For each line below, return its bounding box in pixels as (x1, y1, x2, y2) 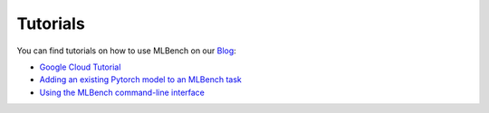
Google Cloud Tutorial (39, 61, 121, 72)
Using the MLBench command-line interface (39, 87, 206, 98)
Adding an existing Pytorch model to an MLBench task (39, 74, 242, 85)
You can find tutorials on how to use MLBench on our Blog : (16, 45, 237, 56)
